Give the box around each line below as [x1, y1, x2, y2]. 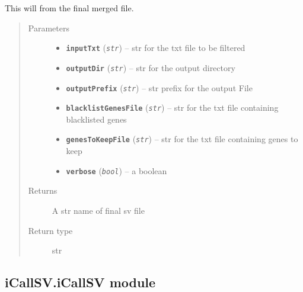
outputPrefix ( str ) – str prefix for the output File [66, 81, 253, 94]
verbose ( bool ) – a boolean [66, 164, 167, 177]
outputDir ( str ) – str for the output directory [66, 61, 235, 73]
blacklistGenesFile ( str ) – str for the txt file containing [66, 101, 279, 114]
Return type [28, 224, 73, 236]
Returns [28, 184, 58, 197]
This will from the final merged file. [5, 2, 134, 14]
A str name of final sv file [52, 204, 145, 216]
